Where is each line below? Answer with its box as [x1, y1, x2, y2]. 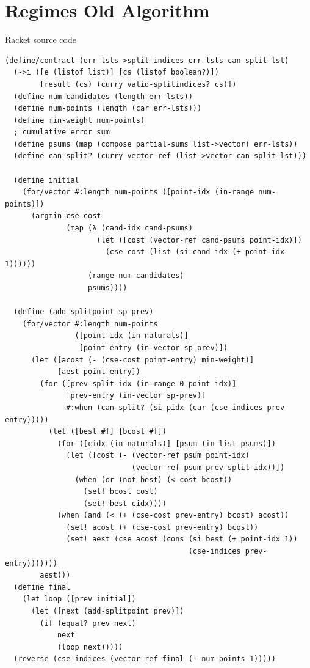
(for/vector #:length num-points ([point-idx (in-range [22, 188, 254, 197]
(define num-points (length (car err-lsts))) [13, 104, 202, 113]
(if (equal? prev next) [40, 618, 136, 628]
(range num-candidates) [88, 271, 184, 281]
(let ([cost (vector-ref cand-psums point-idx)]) [96, 235, 302, 244]
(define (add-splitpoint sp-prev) [13, 307, 154, 317]
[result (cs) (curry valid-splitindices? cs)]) [40, 79, 237, 89]
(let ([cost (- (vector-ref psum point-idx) [66, 451, 250, 460]
